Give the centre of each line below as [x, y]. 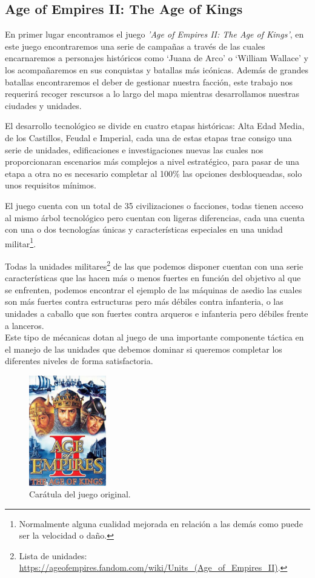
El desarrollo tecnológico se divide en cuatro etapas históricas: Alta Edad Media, [155, 126]
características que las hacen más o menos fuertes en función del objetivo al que [153, 278]
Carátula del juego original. [80, 494]
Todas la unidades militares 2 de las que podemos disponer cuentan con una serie [154, 265]
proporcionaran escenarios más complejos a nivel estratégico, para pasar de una [152, 161]
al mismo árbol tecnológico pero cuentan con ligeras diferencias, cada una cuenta [155, 217]
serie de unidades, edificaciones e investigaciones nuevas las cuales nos [134, 149]
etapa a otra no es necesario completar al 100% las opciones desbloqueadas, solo [154, 173]
